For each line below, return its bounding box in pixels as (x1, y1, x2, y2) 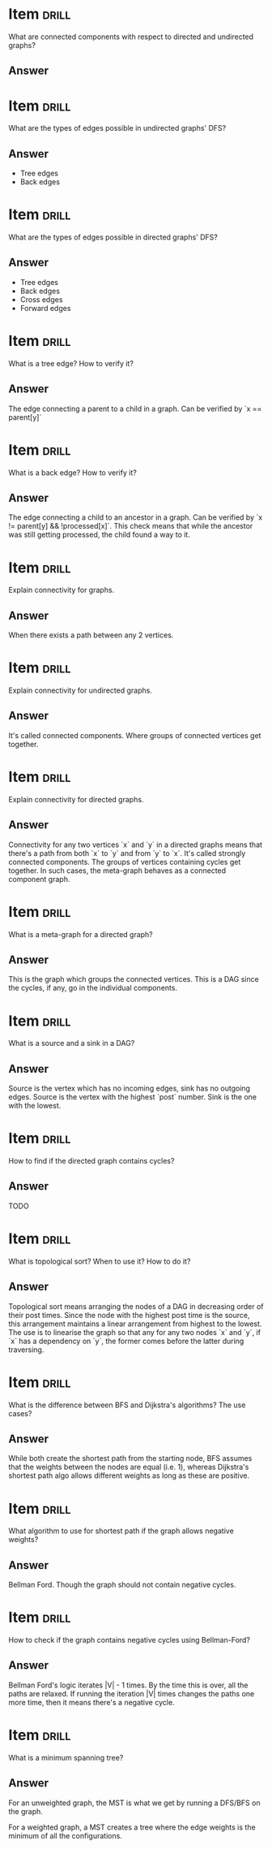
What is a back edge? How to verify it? (8, 468, 138, 477)
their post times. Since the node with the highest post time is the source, (8, 1310, 250, 1320)
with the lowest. (8, 1101, 62, 1111)
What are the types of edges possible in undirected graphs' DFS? (8, 123, 227, 133)
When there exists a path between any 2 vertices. (8, 630, 174, 640)
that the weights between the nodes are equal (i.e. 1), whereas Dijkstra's (8, 1462, 249, 1472)
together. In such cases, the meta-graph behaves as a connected (8, 866, 227, 875)
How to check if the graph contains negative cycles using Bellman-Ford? (8, 1635, 251, 1645)
